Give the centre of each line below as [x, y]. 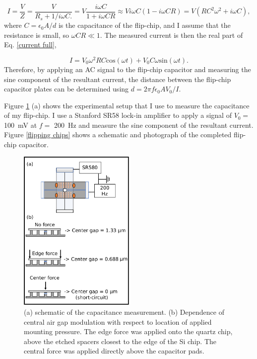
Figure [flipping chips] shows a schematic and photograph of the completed [118, 135]
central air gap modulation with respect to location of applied [118, 321]
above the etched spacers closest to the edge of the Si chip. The [120, 341]
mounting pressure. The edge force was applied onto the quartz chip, [128, 331]
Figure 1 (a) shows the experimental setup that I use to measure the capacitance [127, 105]
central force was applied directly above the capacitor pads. [114, 351]
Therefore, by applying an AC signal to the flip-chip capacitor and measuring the [128, 69]
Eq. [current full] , [30, 45]
